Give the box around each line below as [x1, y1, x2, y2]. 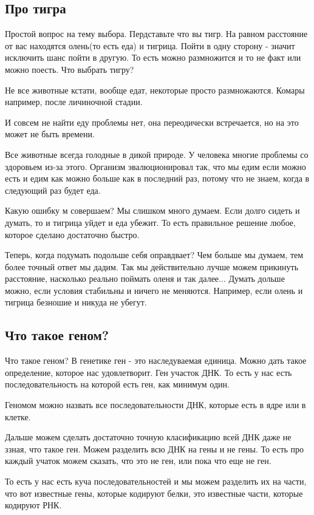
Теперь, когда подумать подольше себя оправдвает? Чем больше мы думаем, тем [5, 248, 304, 261]
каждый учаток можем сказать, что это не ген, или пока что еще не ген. [5, 454, 271, 467]
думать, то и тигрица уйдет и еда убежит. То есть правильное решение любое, [5, 216, 296, 228]
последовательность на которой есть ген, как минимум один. [5, 378, 230, 391]
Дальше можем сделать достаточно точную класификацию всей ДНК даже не [5, 431, 292, 443]
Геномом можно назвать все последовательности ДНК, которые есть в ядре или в [5, 398, 306, 411]
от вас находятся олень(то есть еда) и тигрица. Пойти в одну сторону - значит [5, 39, 295, 52]
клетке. [5, 410, 31, 423]
